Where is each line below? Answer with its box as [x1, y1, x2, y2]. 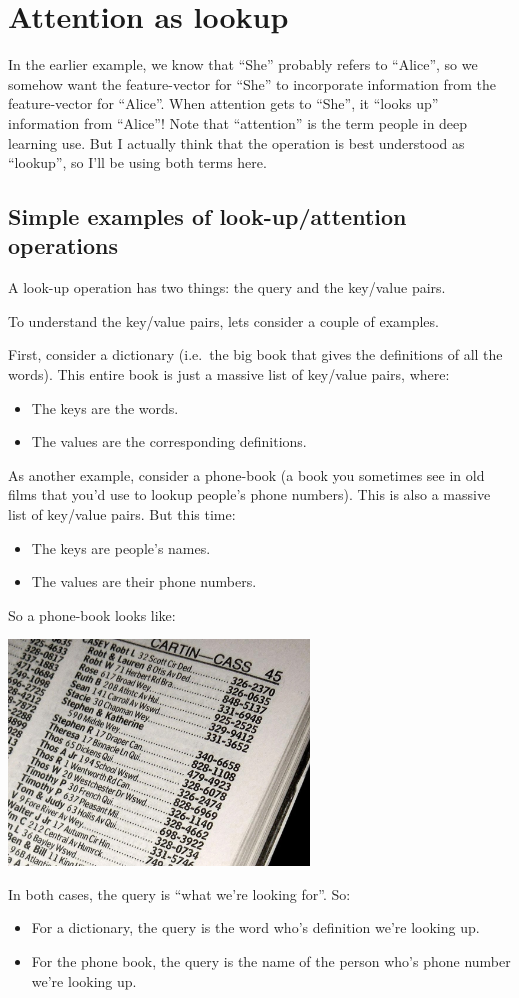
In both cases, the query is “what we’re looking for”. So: [8, 883, 351, 904]
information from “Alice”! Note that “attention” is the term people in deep [8, 112, 468, 133]
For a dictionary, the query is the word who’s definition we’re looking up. [31, 917, 480, 938]
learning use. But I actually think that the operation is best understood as [8, 132, 465, 153]
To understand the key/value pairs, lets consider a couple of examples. [8, 310, 439, 331]
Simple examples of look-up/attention [8, 201, 407, 232]
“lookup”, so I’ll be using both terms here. [8, 152, 267, 173]
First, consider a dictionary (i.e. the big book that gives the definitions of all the [8, 344, 503, 365]
